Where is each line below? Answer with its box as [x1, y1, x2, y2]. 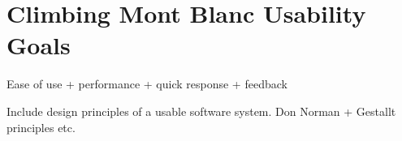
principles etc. [6, 118, 76, 135]
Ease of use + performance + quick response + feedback [6, 75, 287, 92]
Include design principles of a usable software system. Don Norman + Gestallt [6, 102, 396, 119]
